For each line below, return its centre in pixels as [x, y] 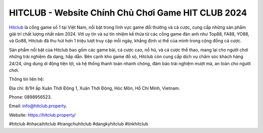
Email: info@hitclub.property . [38, 106]
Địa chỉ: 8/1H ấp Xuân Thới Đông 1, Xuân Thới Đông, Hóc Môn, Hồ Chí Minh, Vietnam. [94, 88]
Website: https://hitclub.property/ [42, 115]
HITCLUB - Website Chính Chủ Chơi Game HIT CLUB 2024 [128, 13]
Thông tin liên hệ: [27, 79]
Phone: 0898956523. [30, 97]
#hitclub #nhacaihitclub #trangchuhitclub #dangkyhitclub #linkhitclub [79, 124]
